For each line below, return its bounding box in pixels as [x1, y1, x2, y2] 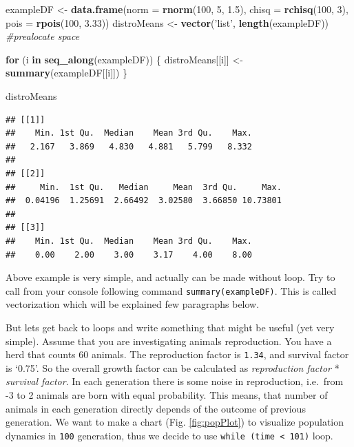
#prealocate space [6, 29, 80, 43]
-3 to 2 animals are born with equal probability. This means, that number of [6, 387, 328, 402]
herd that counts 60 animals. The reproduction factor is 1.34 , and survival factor [6, 347, 349, 362]
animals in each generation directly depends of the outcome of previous [6, 401, 306, 415]
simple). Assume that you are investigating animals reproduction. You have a [6, 333, 332, 348]
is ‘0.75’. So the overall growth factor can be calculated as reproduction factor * [6, 360, 340, 375]
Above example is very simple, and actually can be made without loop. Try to [6, 270, 335, 284]
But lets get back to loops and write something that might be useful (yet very [6, 320, 335, 334]
